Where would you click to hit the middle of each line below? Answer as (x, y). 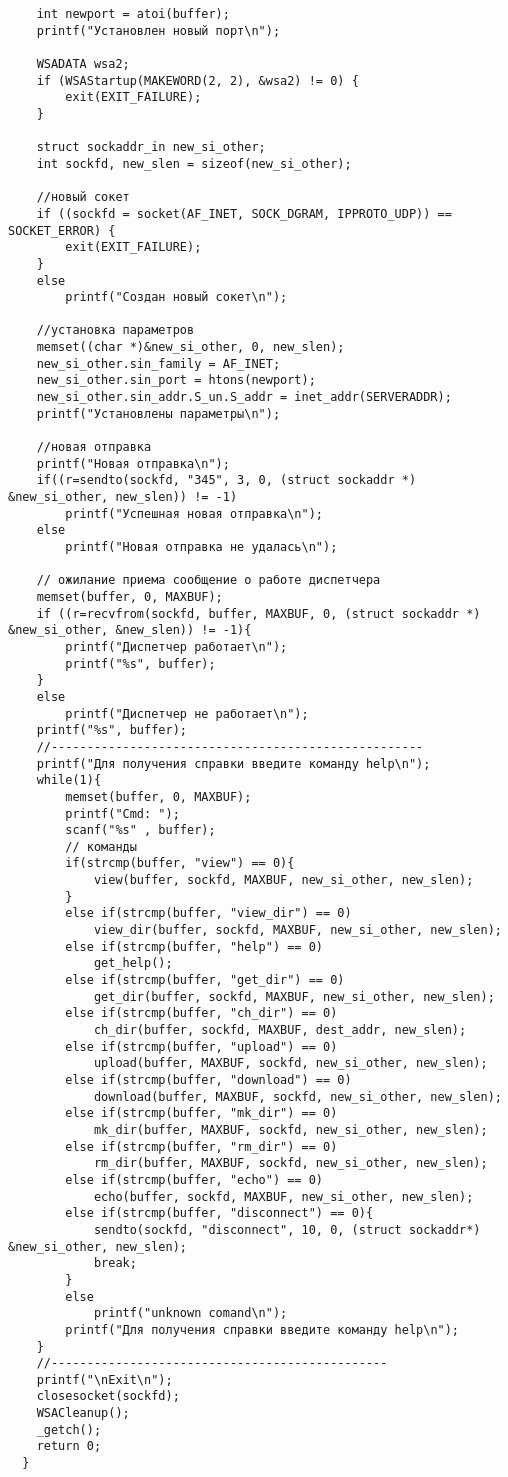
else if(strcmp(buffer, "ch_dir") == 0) (201, 1013)
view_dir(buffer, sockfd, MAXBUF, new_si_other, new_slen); (297, 930)
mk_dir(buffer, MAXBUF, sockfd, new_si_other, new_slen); (290, 1129)
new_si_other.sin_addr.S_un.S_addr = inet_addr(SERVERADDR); (244, 397)
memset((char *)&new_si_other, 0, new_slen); (190, 347)
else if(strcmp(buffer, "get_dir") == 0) (205, 980)
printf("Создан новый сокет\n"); (176, 297)
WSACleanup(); (83, 1413)
